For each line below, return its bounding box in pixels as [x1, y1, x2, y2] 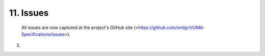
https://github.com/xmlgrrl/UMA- [138, 25, 205, 30]
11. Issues [9, 7, 49, 18]
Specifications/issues [21, 31, 65, 37]
